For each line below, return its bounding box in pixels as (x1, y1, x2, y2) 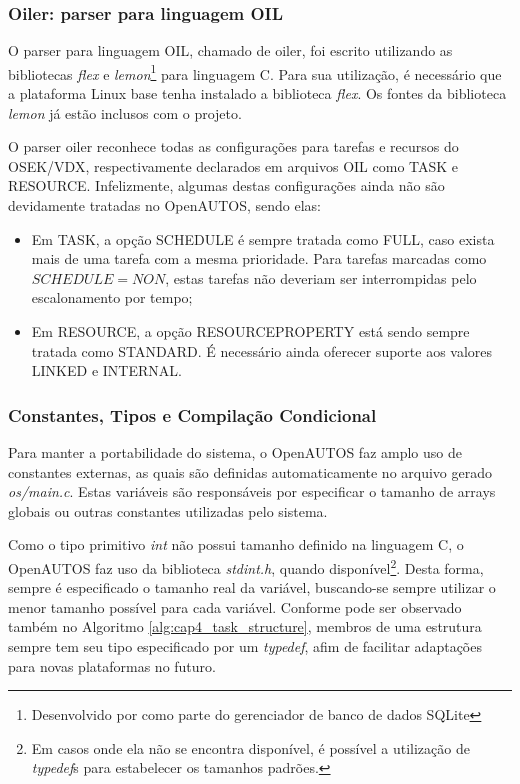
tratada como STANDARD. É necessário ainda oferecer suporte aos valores (31, 340, 493, 361)
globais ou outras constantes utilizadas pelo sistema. (8, 500, 328, 521)
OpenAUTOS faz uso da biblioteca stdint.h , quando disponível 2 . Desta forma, (8, 554, 484, 578)
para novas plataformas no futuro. (8, 655, 216, 676)
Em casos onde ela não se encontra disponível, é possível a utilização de (31, 737, 470, 758)
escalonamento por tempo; (31, 287, 193, 308)
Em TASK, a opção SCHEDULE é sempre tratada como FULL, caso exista (31, 228, 495, 249)
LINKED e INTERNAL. (31, 360, 182, 381)
